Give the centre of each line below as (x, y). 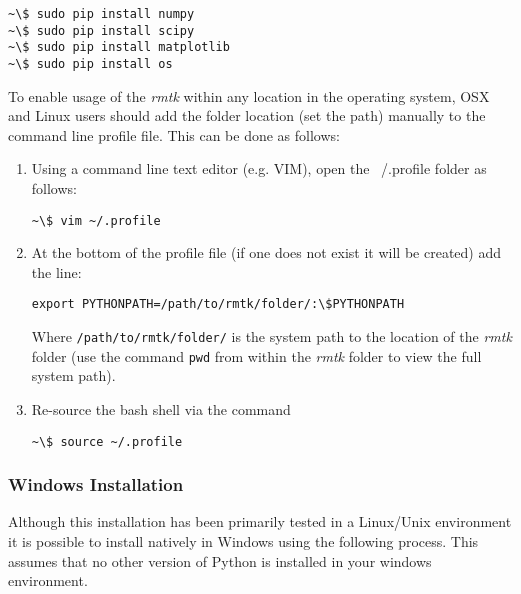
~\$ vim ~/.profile (96, 220)
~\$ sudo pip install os (90, 63)
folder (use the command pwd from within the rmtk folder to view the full (256, 355)
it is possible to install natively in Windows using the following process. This (243, 541)
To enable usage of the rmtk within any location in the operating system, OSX (249, 95)
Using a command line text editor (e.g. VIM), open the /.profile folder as (259, 168)
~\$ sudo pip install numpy (101, 14)
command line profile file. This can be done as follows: (174, 134)
